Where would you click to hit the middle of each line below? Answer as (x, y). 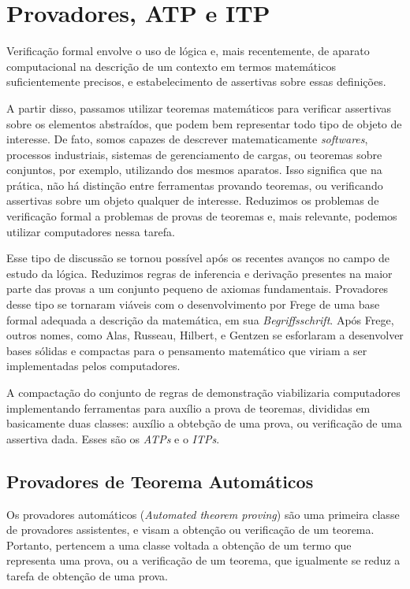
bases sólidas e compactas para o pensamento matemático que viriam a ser (187, 350)
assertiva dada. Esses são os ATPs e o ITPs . (113, 438)
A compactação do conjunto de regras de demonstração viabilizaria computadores (203, 392)
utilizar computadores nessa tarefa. (91, 231)
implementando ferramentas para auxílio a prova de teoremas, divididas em (188, 407)
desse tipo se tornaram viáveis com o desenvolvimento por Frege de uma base (193, 304)
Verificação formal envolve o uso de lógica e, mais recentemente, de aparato (188, 51)
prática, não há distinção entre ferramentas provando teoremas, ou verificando (195, 185)
